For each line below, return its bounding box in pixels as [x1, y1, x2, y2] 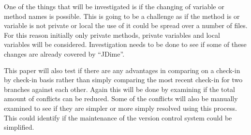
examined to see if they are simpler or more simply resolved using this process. [4, 103, 237, 113]
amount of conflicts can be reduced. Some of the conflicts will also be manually [4, 93, 238, 104]
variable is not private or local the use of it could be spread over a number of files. [4, 20, 248, 30]
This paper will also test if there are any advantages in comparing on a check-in [4, 65, 240, 75]
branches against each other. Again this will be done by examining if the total [4, 84, 235, 94]
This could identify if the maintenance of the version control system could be [4, 112, 232, 122]
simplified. [4, 122, 34, 132]
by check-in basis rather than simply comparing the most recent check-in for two [4, 75, 243, 85]
